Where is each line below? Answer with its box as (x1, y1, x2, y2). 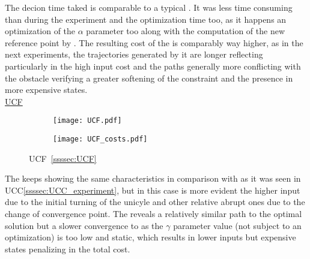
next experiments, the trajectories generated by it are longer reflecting (5, 48, 263, 61)
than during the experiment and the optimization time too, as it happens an (5, 13, 287, 25)
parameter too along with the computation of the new (86, 25, 285, 37)
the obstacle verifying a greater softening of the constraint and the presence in (5, 71, 293, 84)
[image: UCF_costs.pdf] (53, 135, 148, 143)
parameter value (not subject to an (173, 219, 302, 231)
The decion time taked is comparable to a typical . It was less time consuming (5, 1, 293, 13)
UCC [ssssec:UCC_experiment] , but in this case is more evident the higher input (5, 183, 300, 196)
